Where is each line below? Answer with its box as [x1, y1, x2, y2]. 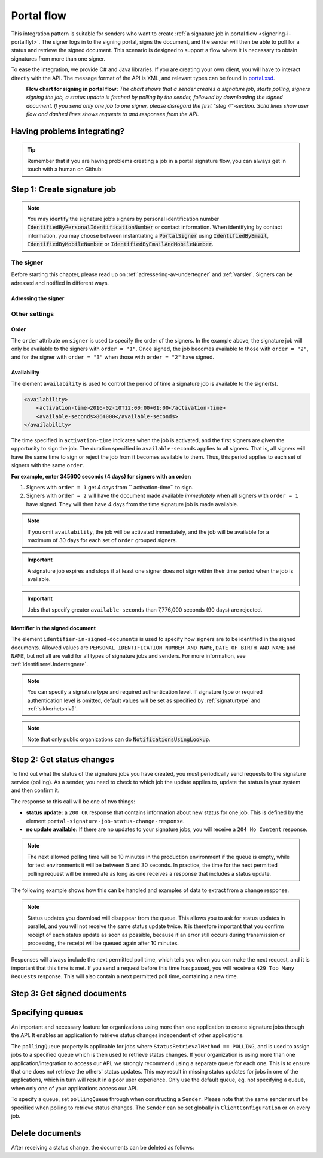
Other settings [11, 309, 54, 318]
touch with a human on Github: [27, 165, 103, 173]
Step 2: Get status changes [11, 754, 115, 764]
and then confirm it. [11, 787, 60, 794]
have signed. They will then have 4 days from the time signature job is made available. [26, 500, 239, 507]
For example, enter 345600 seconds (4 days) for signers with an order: [11, 473, 192, 480]
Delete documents [11, 1128, 81, 1138]
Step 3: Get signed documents [11, 988, 127, 999]
